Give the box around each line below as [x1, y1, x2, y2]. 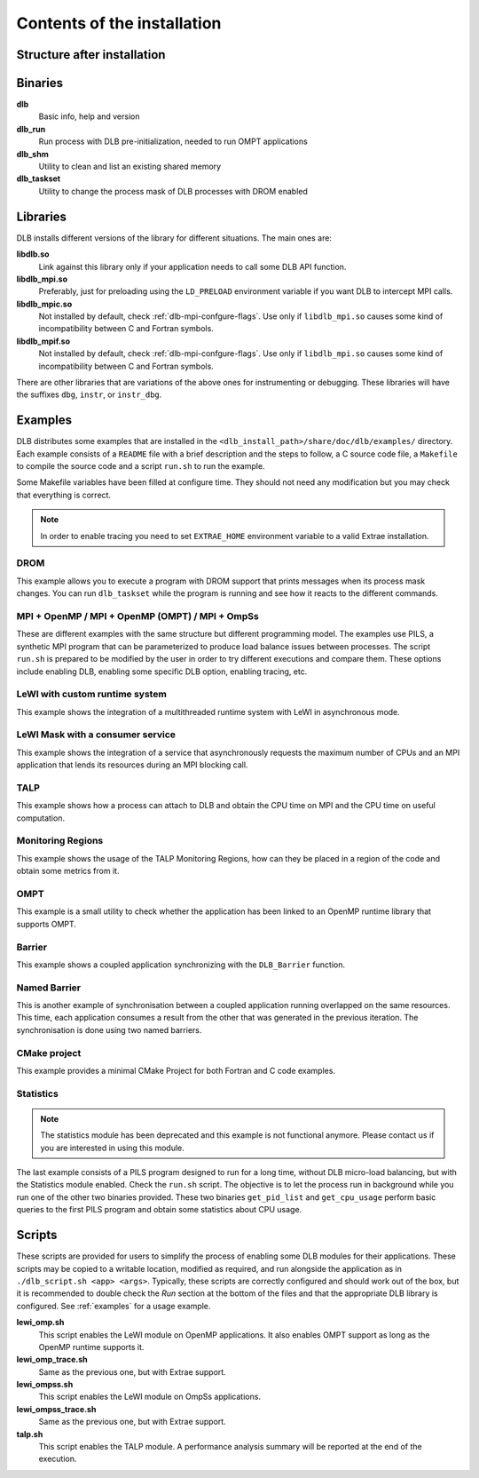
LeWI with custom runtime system [16, 688, 168, 701]
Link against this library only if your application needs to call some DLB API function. [38, 261, 347, 272]
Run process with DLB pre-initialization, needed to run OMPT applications [38, 136, 308, 147]
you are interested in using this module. [40, 1142, 185, 1153]
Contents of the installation [16, 13, 222, 33]
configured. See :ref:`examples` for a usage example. [16, 1300, 211, 1311]
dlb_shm [16, 148, 49, 159]
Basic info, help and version [38, 111, 140, 122]
